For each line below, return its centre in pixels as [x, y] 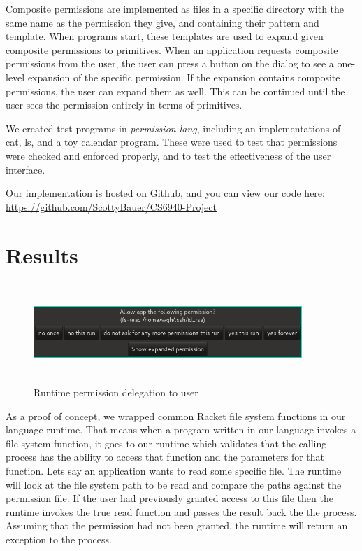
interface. [26, 169]
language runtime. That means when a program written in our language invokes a [181, 430]
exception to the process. [59, 539]
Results [42, 254]
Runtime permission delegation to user [116, 392]
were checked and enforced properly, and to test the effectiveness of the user [168, 155]
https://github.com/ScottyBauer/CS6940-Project [111, 206]
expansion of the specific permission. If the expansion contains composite [184, 77]
